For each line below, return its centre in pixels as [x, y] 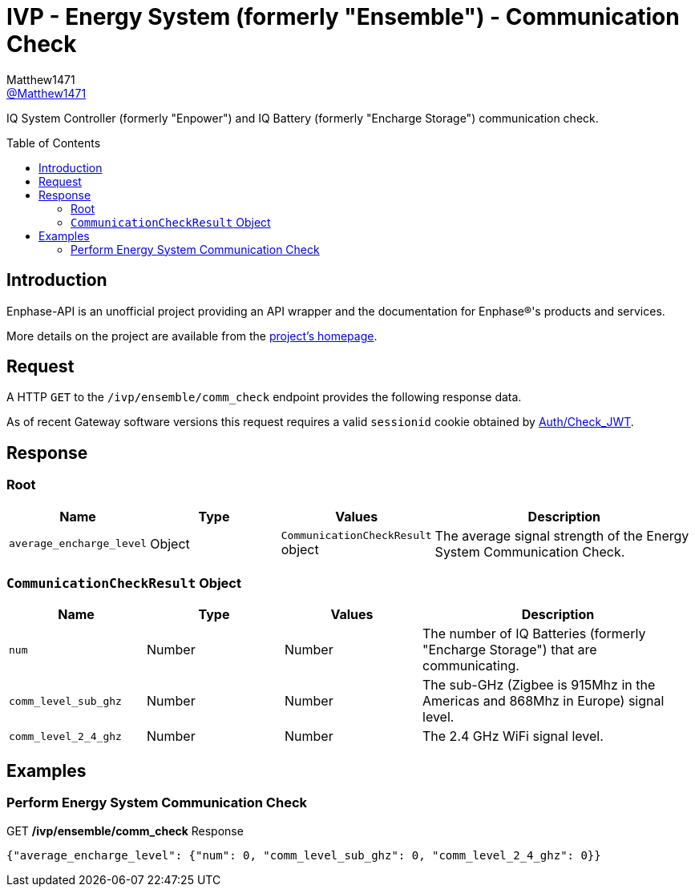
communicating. [471, 666]
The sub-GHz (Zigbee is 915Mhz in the [539, 685]
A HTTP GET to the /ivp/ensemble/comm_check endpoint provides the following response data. [264, 397]
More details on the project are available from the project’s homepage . [192, 336]
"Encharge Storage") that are [510, 650]
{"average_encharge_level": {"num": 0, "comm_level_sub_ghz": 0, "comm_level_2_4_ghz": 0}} [304, 855]
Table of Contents [54, 143]
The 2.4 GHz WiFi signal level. [513, 736]
